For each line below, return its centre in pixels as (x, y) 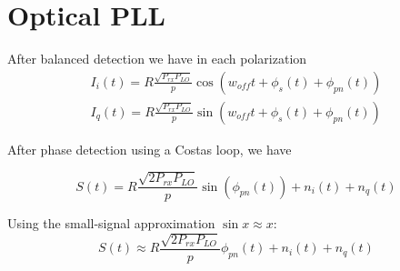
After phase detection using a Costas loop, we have (150, 149)
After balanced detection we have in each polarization (157, 59)
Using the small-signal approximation (111, 223)
